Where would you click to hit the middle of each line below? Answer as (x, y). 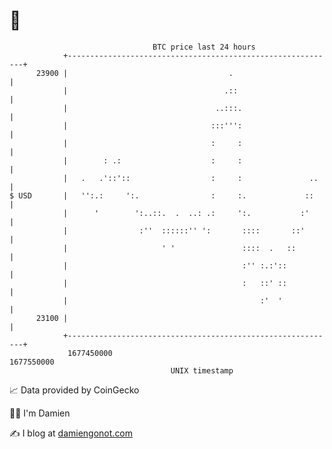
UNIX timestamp (202, 370)
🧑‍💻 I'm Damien (40, 413)
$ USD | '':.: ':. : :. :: (161, 195)
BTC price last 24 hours (204, 47)
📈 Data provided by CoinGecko (74, 390)
